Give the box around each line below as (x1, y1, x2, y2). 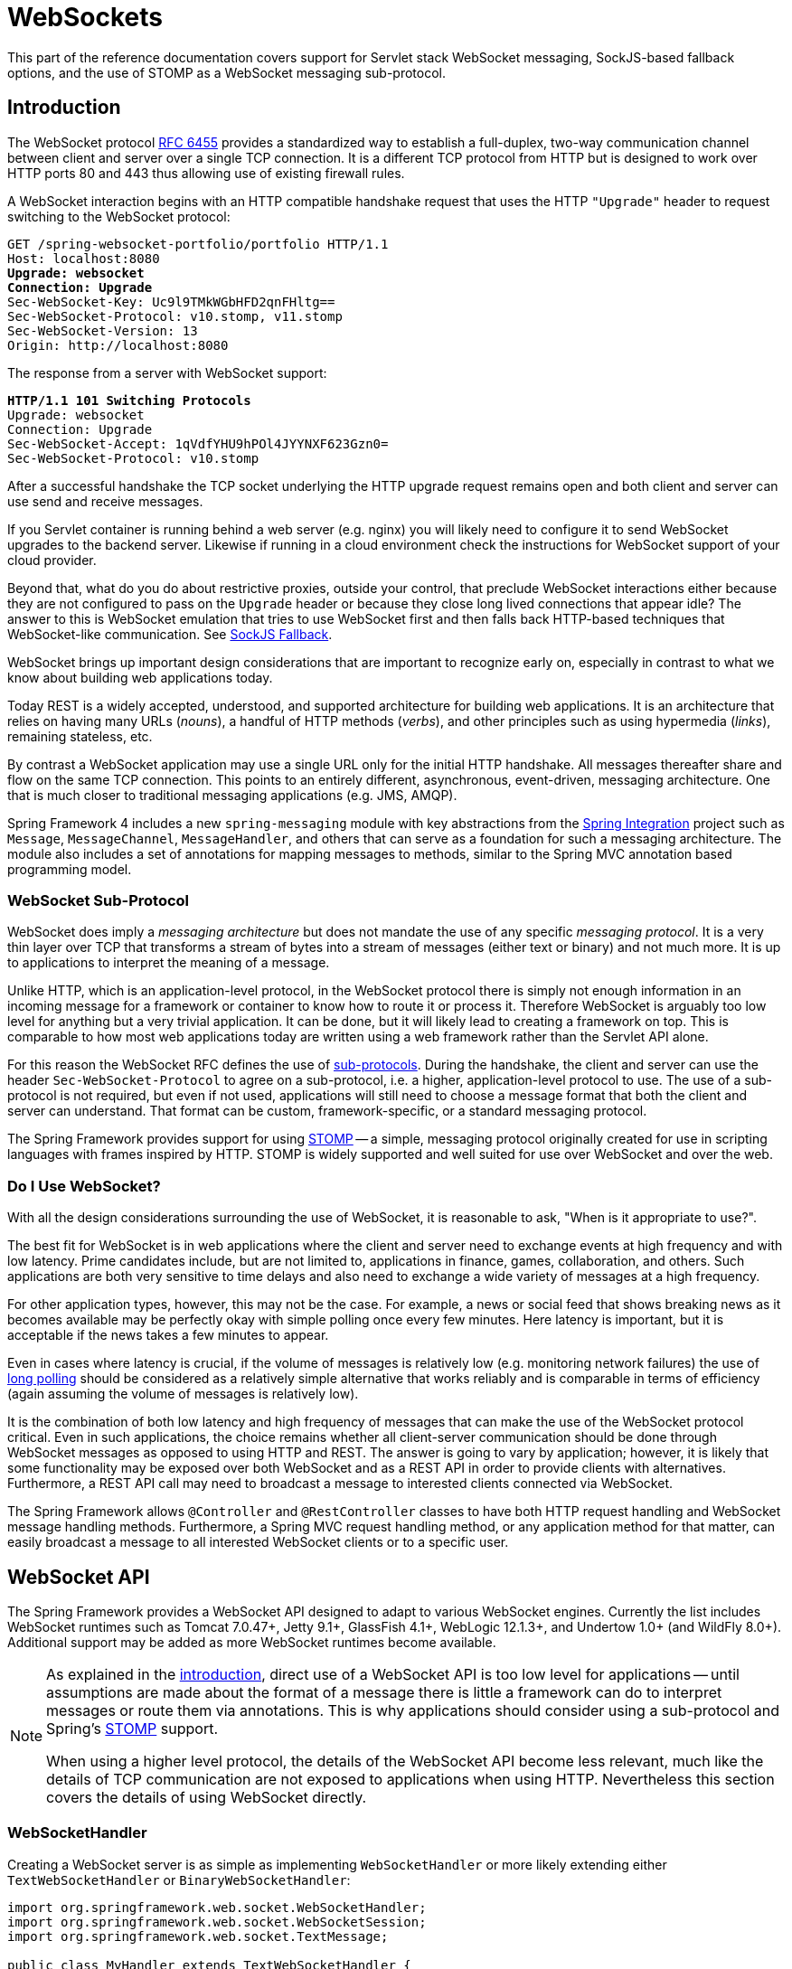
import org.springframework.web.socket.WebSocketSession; (7, 1914, 427, 1929)
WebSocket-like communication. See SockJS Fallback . (7, 626, 333, 642)
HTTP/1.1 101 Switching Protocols (7, 392, 251, 408)
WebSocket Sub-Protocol (7, 890, 190, 909)
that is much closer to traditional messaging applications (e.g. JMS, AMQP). (7, 787, 457, 803)
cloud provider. (7, 551, 97, 568)
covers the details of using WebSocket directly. (46, 1787, 367, 1806)
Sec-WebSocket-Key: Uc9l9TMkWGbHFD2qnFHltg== (7, 294, 335, 309)
